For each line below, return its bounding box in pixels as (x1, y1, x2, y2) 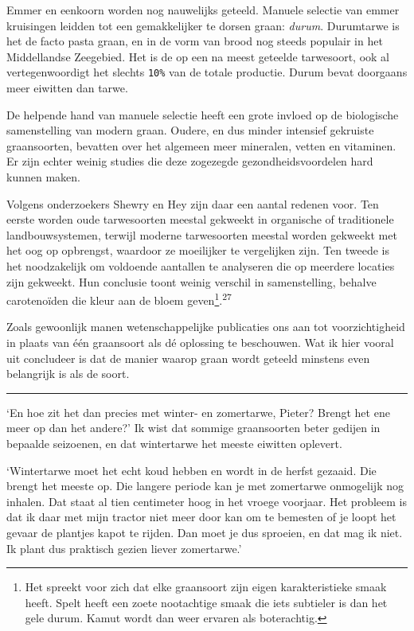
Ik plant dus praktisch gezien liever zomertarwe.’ (6, 539, 242, 556)
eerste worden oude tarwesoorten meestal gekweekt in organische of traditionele (6, 211, 394, 228)
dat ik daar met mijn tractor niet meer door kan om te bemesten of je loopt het (6, 508, 396, 525)
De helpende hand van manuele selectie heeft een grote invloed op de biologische (6, 106, 399, 123)
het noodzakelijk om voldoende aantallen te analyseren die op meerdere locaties (6, 257, 395, 274)
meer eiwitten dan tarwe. (6, 80, 128, 96)
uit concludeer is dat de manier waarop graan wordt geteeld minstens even (6, 349, 370, 366)
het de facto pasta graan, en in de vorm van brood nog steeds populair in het (6, 33, 383, 49)
